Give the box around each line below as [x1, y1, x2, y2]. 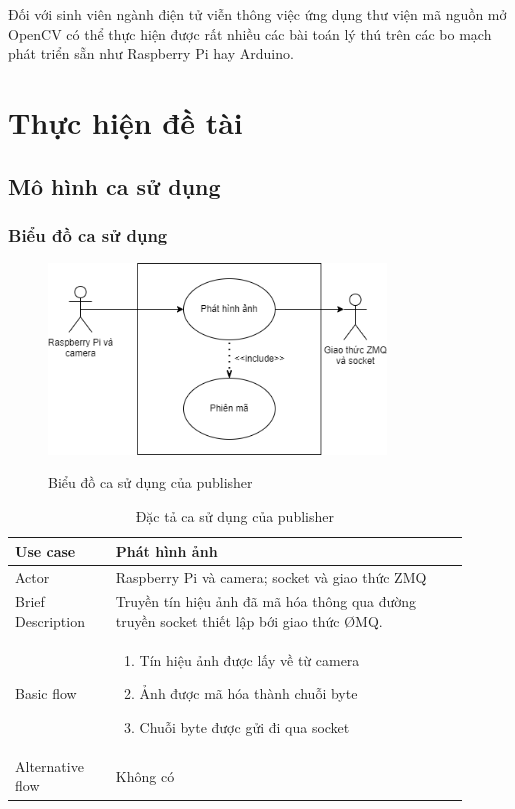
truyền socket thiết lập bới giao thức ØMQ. [115, 610, 383, 631]
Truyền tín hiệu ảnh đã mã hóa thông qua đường [115, 591, 417, 612]
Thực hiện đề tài [8, 101, 243, 142]
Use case [15, 540, 76, 561]
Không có [115, 765, 175, 786]
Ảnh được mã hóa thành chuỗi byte [139, 683, 358, 704]
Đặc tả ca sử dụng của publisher [135, 506, 334, 527]
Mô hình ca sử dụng [8, 170, 221, 201]
